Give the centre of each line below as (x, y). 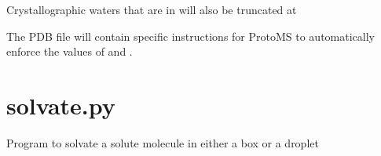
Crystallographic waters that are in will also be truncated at (152, 9)
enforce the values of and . (70, 51)
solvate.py (61, 105)
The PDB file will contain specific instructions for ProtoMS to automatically (190, 36)
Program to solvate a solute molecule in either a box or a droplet (163, 142)
